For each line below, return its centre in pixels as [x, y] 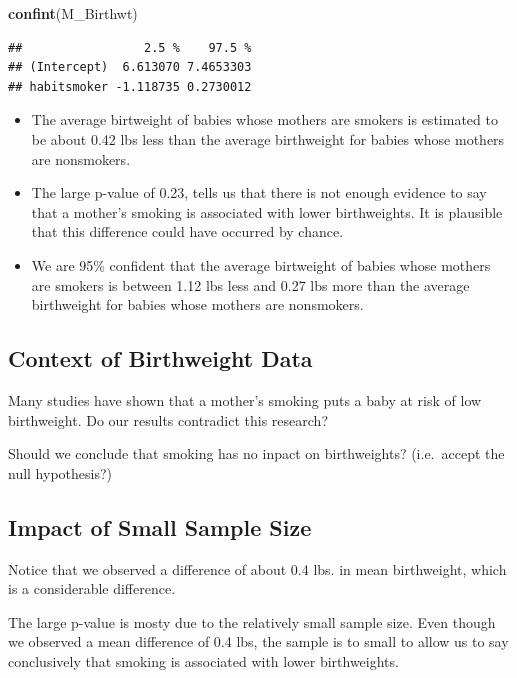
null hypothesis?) [60, 472]
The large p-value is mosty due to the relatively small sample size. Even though [252, 621]
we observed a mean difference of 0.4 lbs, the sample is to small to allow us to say [258, 641]
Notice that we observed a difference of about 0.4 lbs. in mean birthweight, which [257, 568]
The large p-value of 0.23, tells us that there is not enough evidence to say [259, 192]
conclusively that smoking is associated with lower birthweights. [203, 660]
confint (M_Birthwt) [73, 13]
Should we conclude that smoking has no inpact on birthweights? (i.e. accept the [256, 453]
